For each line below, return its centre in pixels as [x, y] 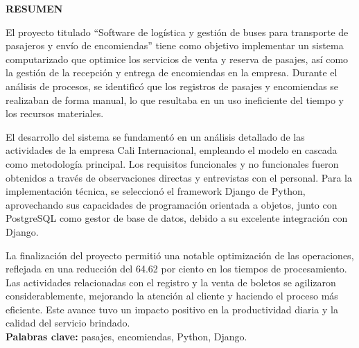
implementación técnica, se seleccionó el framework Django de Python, [156, 191]
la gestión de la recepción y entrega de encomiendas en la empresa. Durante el [172, 72]
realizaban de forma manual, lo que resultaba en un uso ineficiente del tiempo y [175, 99]
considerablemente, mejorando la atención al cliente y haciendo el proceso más [172, 296]
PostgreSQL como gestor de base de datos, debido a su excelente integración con [177, 218]
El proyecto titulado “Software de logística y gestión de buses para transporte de [177, 32]
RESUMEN [34, 8]
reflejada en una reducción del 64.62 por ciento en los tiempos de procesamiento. [176, 269]
